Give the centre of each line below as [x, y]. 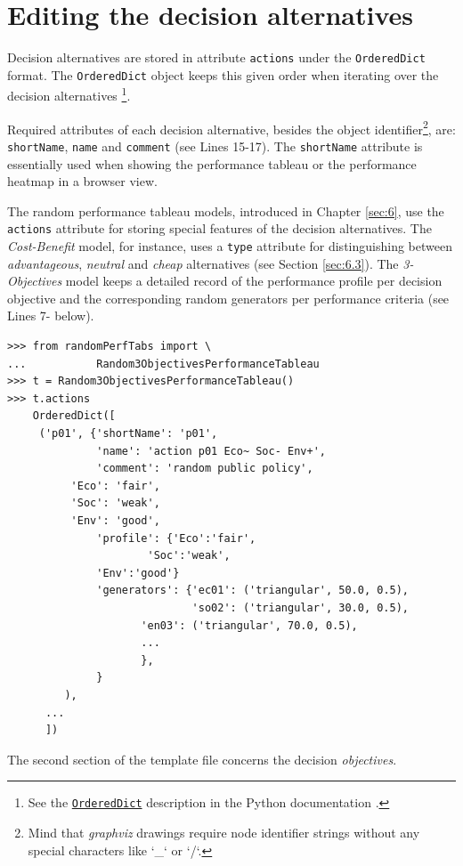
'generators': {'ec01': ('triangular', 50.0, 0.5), [253, 591]
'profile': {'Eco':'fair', [176, 538]
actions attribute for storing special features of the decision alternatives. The [219, 228]
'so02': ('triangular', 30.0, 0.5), [301, 607]
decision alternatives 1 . [69, 94]
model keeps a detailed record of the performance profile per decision [254, 281]
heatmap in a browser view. [82, 181]
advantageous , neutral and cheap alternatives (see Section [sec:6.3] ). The [203, 263]
